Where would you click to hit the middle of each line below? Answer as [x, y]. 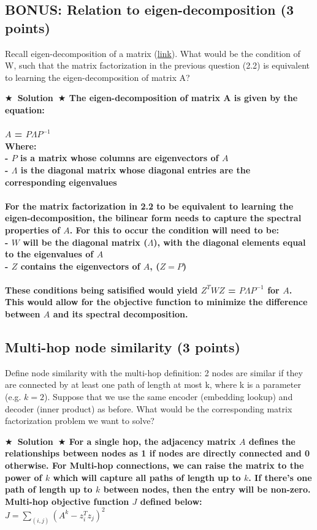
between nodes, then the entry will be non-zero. [207, 489]
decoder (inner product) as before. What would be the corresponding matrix [149, 408]
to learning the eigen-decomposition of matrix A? [97, 77]
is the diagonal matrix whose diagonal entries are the [136, 169]
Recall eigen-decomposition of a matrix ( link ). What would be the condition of [153, 53]
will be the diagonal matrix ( [85, 242]
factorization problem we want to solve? [80, 421]
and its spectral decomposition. [120, 314]
